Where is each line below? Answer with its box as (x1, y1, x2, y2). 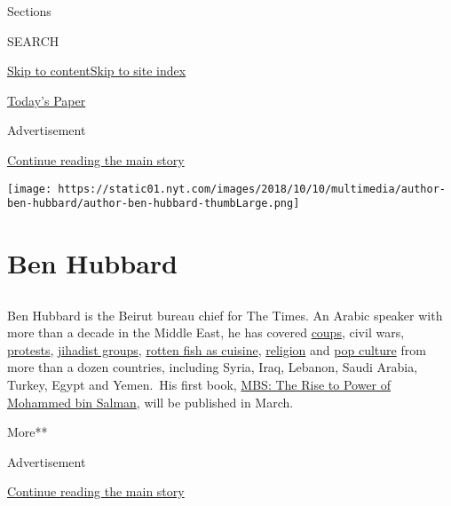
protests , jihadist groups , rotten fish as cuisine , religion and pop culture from (7, 340, 426, 359)
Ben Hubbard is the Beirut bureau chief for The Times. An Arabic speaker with (7, 305, 443, 324)
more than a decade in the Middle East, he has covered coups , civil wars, (7, 323, 405, 342)
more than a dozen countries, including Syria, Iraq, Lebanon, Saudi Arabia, (7, 358, 418, 376)
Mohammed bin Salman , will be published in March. (7, 392, 294, 411)
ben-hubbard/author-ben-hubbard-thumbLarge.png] (7, 197, 300, 210)
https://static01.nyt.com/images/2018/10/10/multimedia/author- (58, 182, 446, 195)
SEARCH (7, 31, 59, 50)
